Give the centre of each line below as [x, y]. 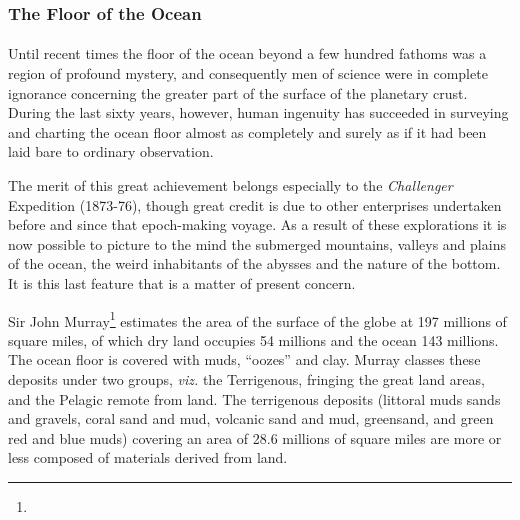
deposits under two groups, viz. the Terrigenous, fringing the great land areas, [246, 379]
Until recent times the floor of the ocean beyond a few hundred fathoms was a [247, 53]
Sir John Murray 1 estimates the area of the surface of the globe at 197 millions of [257, 319]
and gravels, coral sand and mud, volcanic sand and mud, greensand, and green [251, 418]
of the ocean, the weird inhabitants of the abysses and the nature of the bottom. [254, 263]
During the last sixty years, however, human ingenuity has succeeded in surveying [258, 112]
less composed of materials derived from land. [148, 457]
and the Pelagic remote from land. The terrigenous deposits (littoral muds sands [254, 398]
